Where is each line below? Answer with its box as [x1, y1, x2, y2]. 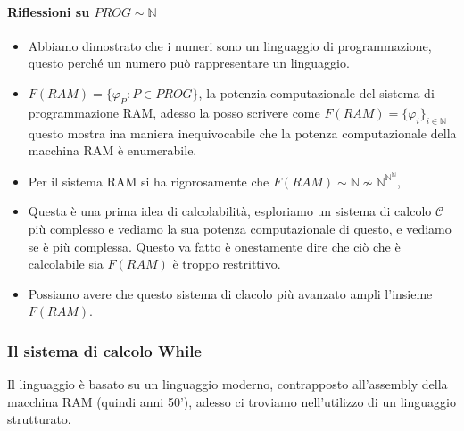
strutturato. [7, 410, 71, 428]
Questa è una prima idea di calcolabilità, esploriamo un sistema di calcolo [28, 202, 432, 220]
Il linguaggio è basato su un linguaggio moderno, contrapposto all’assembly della [7, 375, 448, 394]
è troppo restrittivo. [172, 254, 281, 273]
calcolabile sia [28, 254, 104, 273]
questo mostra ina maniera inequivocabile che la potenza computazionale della [28, 123, 457, 142]
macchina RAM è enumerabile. [28, 141, 197, 160]
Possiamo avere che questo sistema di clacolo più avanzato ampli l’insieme [28, 284, 433, 303]
